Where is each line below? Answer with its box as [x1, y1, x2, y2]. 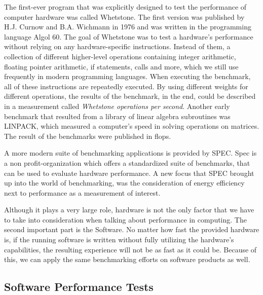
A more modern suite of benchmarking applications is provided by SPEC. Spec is [4, 147, 257, 158]
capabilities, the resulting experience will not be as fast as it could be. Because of [4, 244, 257, 254]
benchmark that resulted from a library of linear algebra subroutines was [4, 110, 231, 121]
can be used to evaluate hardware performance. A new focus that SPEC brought [4, 167, 254, 178]
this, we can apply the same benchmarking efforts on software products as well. [4, 254, 250, 265]
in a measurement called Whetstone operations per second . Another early [4, 100, 230, 111]
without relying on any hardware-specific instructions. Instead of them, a [4, 41, 231, 52]
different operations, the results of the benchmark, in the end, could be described [4, 91, 256, 101]
